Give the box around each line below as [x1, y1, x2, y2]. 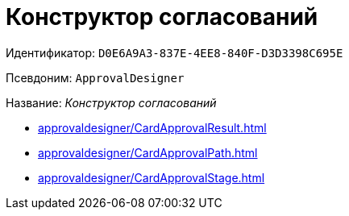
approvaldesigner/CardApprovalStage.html [38, 170, 265, 185]
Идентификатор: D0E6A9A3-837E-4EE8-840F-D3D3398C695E [6, 45, 343, 60]
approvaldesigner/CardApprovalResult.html [38, 120, 267, 135]
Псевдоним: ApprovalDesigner [6, 70, 185, 85]
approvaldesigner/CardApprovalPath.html [38, 145, 258, 160]
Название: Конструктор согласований [6, 95, 217, 110]
